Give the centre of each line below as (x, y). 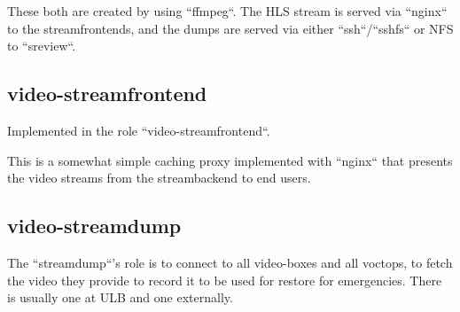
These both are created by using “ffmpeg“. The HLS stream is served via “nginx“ (227, 11)
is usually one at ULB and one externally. (120, 297)
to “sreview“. (42, 46)
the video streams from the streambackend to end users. (159, 178)
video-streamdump (94, 226)
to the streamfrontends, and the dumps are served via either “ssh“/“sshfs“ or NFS (230, 28)
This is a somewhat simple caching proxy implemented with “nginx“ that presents (230, 160)
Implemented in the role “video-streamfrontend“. (139, 130)
